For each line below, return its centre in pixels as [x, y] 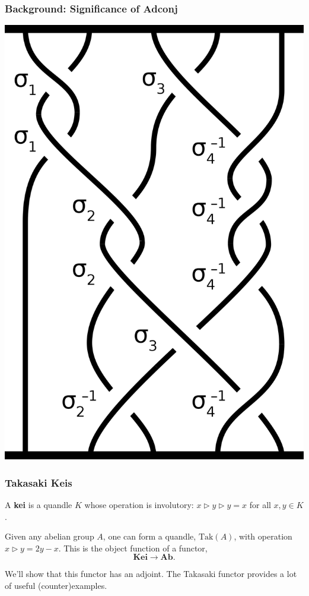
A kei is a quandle [39, 505]
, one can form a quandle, [149, 536]
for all [260, 505]
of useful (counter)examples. [56, 585]
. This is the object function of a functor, [133, 548]
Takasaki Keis [39, 482]
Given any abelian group [50, 536]
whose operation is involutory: [139, 505]
